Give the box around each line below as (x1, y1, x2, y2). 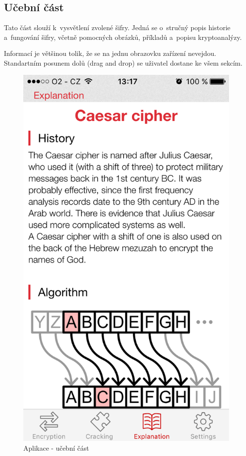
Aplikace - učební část (23, 442, 89, 453)
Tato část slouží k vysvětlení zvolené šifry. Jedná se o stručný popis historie (4, 22, 230, 33)
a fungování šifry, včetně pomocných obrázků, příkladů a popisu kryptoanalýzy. (4, 32, 242, 42)
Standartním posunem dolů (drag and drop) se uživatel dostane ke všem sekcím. (4, 57, 243, 68)
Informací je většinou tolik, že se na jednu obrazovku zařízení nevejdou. (4, 48, 216, 58)
